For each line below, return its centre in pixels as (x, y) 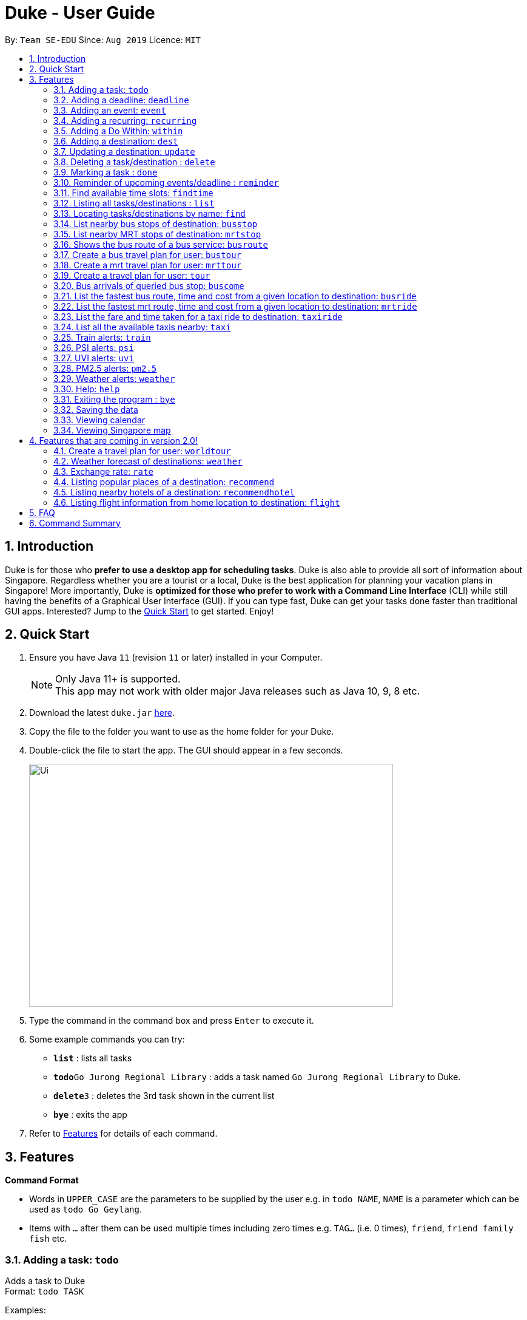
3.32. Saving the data (96, 409)
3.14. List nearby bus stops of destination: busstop (156, 223)
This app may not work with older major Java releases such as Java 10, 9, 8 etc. (238, 691)
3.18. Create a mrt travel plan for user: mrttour (148, 265)
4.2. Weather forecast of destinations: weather (148, 461)
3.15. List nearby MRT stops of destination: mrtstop (157, 234)
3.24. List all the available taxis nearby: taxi (142, 327)
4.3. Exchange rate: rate (103, 471)
